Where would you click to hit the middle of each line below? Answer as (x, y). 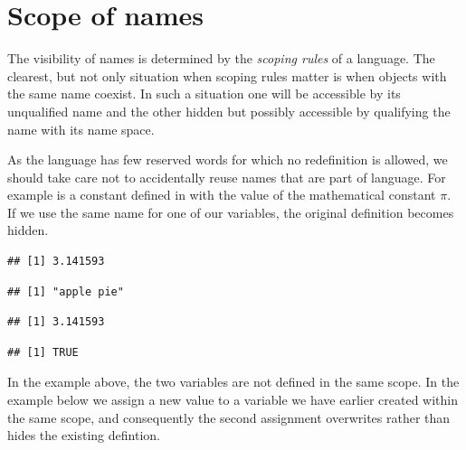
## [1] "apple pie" (66, 291)
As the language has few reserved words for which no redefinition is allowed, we (228, 159)
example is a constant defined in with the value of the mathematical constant (222, 195)
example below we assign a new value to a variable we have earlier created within (233, 400)
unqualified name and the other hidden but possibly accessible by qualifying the (229, 111)
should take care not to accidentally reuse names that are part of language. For (227, 177)
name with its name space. (81, 129)
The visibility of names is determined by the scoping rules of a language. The (221, 58)
